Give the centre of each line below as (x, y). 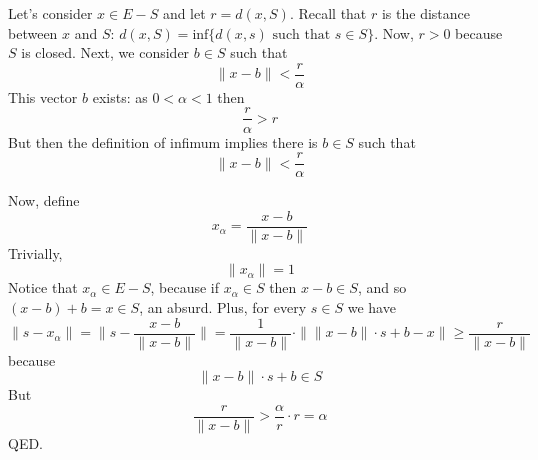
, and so (382, 287)
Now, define (44, 200)
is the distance (426, 13)
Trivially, (35, 252)
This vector (43, 96)
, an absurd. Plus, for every (223, 307)
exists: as (120, 96)
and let (184, 13)
